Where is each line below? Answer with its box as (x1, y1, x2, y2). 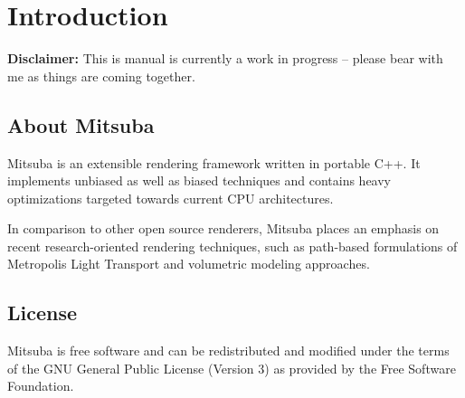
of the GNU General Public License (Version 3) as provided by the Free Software (7, 358, 456, 377)
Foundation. (7, 376, 74, 395)
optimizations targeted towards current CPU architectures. (7, 188, 334, 207)
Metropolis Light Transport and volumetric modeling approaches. (7, 254, 370, 273)
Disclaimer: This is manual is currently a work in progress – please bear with (7, 49, 443, 68)
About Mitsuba (7, 110, 155, 138)
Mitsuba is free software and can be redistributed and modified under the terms (7, 341, 450, 360)
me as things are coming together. (7, 66, 195, 85)
